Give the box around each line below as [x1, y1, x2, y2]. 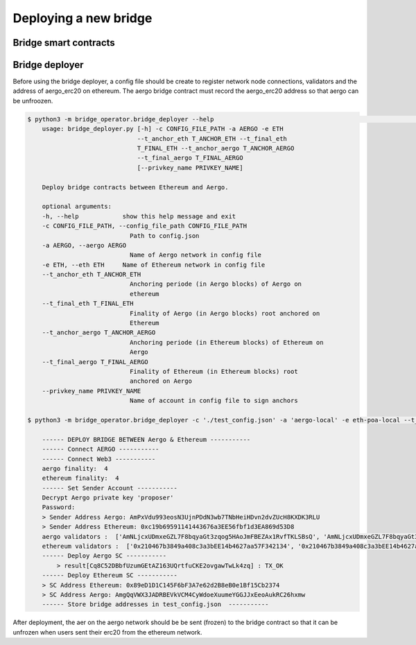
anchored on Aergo [129, 377, 192, 385]
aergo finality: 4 [42, 465, 109, 472]
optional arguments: [42, 203, 112, 211]
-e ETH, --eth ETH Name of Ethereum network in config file [42, 261, 266, 268]
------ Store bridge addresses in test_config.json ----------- [42, 601, 269, 608]
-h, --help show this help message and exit [42, 212, 236, 220]
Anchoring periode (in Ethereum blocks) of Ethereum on [129, 338, 324, 346]
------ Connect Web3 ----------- [42, 455, 156, 463]
